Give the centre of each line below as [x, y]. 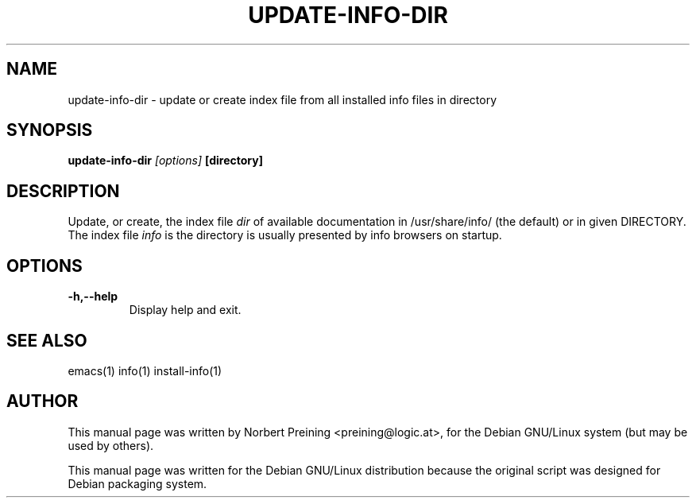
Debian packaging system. [137, 483]
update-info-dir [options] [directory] [165, 161]
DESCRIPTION [63, 191]
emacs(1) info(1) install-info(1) [145, 370]
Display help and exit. [185, 310]
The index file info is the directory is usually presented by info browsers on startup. [285, 235]
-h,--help [93, 297]
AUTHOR [43, 401]
